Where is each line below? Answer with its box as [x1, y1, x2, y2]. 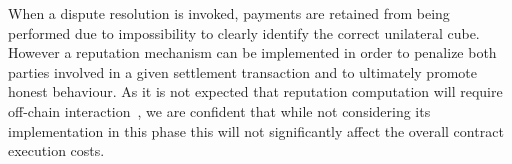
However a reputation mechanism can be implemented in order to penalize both [8, 42, 497, 63]
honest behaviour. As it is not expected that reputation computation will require [8, 81, 503, 102]
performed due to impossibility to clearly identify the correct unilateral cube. [8, 22, 480, 43]
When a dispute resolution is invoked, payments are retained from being [8, 3, 450, 23]
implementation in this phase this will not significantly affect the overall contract [8, 120, 504, 141]
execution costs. [8, 140, 105, 161]
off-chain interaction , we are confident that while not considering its [8, 100, 431, 121]
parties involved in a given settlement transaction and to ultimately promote [8, 61, 477, 82]
